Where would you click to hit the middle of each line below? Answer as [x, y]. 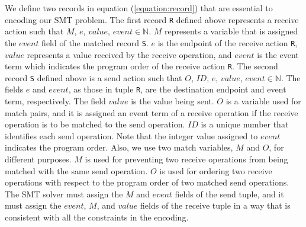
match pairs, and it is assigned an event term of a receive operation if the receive [152, 112]
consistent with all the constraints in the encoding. [97, 217]
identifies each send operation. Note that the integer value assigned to [131, 135]
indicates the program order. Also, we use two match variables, [119, 147]
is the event [278, 54]
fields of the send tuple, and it [229, 194]
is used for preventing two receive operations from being [186, 159]
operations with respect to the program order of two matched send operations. [147, 182]
